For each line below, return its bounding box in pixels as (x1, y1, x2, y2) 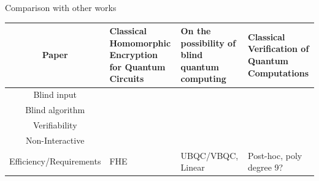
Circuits (109, 72, 144, 85)
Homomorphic (109, 36, 171, 49)
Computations (248, 66, 309, 79)
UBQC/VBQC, (180, 149, 239, 161)
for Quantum (109, 60, 166, 73)
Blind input (33, 88, 77, 101)
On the (180, 24, 211, 37)
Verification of (248, 42, 309, 55)
